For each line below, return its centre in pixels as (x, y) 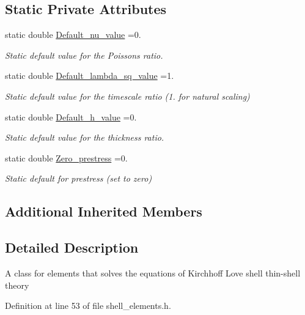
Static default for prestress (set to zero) (79, 178)
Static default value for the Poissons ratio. (84, 55)
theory (17, 285)
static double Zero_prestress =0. (66, 157)
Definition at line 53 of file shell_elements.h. (88, 306)
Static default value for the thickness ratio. (85, 137)
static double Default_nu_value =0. (73, 35)
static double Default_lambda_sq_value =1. (90, 76)
